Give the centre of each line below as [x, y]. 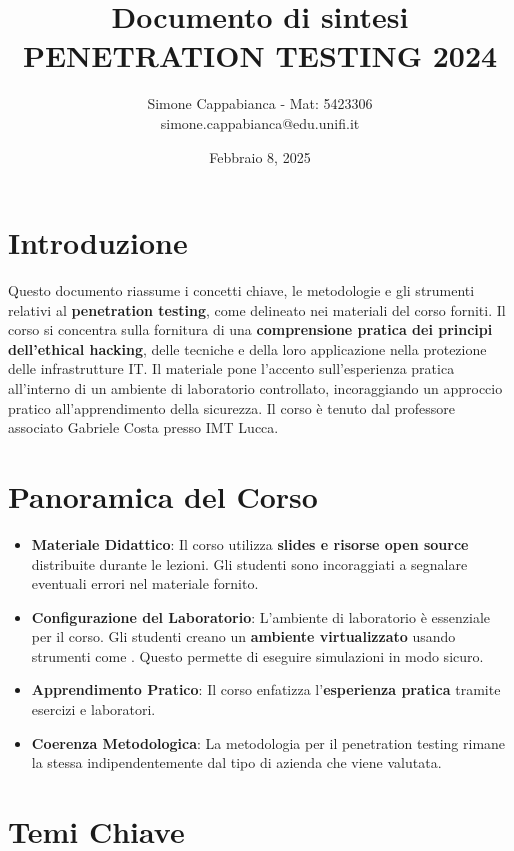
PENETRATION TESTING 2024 [260, 55]
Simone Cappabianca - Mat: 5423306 [260, 103]
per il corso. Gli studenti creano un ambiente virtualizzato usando [243, 636]
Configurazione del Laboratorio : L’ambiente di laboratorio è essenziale [261, 616]
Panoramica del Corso [163, 495]
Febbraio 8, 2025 [260, 156]
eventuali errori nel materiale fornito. [145, 583]
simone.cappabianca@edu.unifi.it [260, 122]
